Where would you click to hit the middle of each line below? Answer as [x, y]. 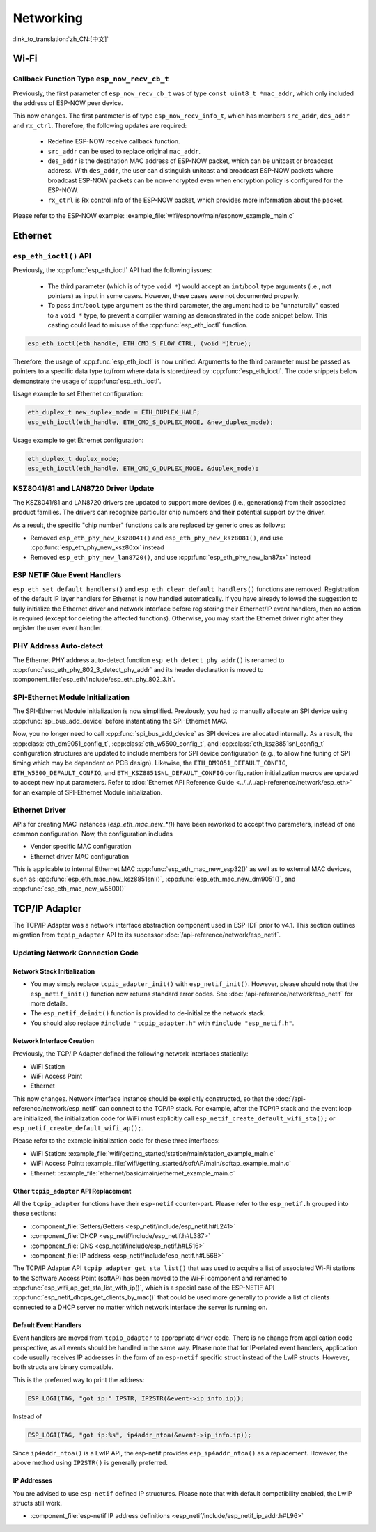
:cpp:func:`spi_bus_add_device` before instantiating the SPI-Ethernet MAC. [120, 721]
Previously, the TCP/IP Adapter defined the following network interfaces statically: [131, 1054]
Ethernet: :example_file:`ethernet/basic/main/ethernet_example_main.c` [133, 1173]
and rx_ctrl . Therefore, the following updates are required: [100, 125]
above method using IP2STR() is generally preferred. [91, 1463]
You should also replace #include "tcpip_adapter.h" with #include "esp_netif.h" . [162, 1023]
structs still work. [38, 1503]
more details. [49, 1003]
